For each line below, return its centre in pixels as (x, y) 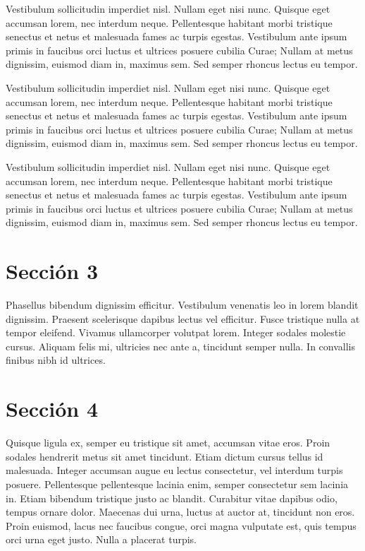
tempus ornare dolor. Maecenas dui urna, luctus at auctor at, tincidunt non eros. (180, 512)
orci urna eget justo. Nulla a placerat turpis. (101, 539)
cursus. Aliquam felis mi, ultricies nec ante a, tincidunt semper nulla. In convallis (181, 346)
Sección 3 (52, 271)
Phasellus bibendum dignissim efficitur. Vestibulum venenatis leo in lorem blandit (182, 305)
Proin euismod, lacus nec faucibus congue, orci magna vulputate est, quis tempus (181, 525)
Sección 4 (52, 409)
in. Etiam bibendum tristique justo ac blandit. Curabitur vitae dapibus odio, (172, 498)
